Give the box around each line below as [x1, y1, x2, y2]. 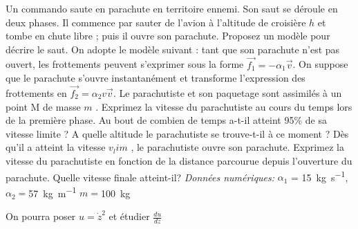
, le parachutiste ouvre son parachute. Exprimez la [131, 140, 344, 154]
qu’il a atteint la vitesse [6, 140, 106, 154]
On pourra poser [6, 209, 76, 223]
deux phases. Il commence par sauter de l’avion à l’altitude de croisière [6, 15, 306, 29]
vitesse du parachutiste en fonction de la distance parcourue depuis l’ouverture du [6, 153, 352, 167]
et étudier [109, 209, 150, 223]
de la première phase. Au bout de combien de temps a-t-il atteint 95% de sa [6, 113, 327, 127]
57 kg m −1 [28, 183, 77, 200]
